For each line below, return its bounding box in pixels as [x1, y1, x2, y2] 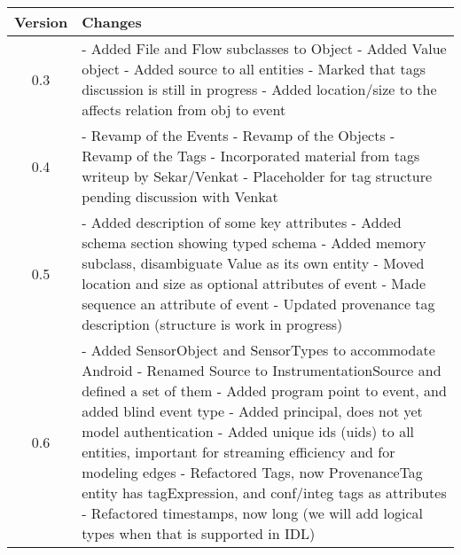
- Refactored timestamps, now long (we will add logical [82, 503, 424, 523]
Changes [82, 12, 142, 32]
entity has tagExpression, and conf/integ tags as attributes [82, 482, 447, 503]
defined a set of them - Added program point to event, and [82, 380, 447, 401]
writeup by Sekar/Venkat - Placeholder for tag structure [82, 166, 433, 186]
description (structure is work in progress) [82, 314, 343, 334]
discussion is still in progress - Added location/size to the [82, 79, 437, 99]
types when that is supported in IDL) [82, 523, 316, 543]
